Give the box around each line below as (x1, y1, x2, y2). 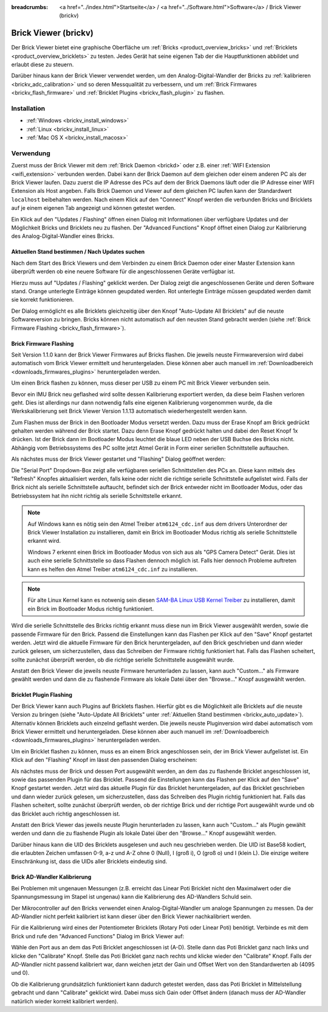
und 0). (11, 969, 30, 977)
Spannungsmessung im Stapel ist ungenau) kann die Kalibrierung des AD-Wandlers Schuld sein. (11, 893, 253, 901)
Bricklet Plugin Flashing (11, 691, 73, 699)
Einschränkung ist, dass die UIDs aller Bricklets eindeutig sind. (11, 858, 168, 865)
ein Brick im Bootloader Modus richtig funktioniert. (27, 605, 154, 612)
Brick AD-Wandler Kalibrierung (11, 873, 92, 881)
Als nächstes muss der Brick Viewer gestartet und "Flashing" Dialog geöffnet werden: (11, 455, 226, 462)
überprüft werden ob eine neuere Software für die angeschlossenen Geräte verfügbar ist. (11, 268, 235, 275)
